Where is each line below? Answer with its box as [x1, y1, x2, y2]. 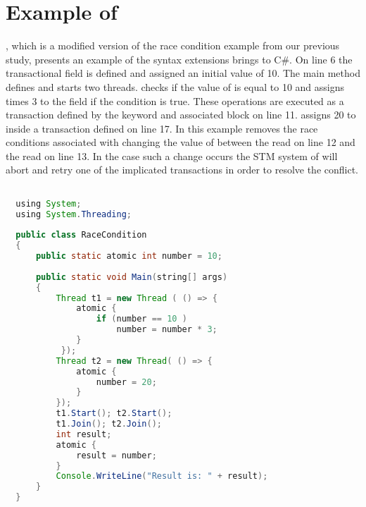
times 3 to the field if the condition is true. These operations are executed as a [6, 93, 344, 108]
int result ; [56, 429, 112, 439]
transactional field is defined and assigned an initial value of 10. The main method [6, 66, 360, 80]
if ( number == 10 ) [96, 314, 187, 324]
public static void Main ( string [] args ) [35, 271, 228, 282]
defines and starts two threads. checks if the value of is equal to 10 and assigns [6, 79, 344, 94]
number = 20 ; [96, 377, 157, 387]
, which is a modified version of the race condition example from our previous [6, 38, 340, 53]
